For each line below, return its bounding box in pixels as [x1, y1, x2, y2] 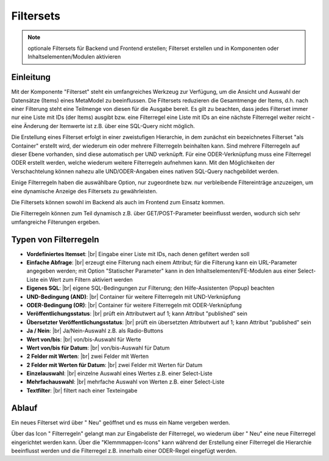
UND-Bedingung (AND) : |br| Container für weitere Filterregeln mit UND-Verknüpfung [26, 293, 241, 300]
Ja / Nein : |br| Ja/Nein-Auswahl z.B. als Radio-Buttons [26, 327, 164, 335]
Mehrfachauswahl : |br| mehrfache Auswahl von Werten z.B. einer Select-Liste [26, 378, 225, 385]
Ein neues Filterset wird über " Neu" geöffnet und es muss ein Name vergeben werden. [11, 418, 231, 426]
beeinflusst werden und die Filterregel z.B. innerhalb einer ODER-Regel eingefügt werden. [11, 447, 237, 454]
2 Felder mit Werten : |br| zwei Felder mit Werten [26, 352, 149, 360]
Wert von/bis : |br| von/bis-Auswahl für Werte [26, 335, 141, 343]
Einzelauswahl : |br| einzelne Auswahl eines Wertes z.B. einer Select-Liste [26, 370, 213, 377]
